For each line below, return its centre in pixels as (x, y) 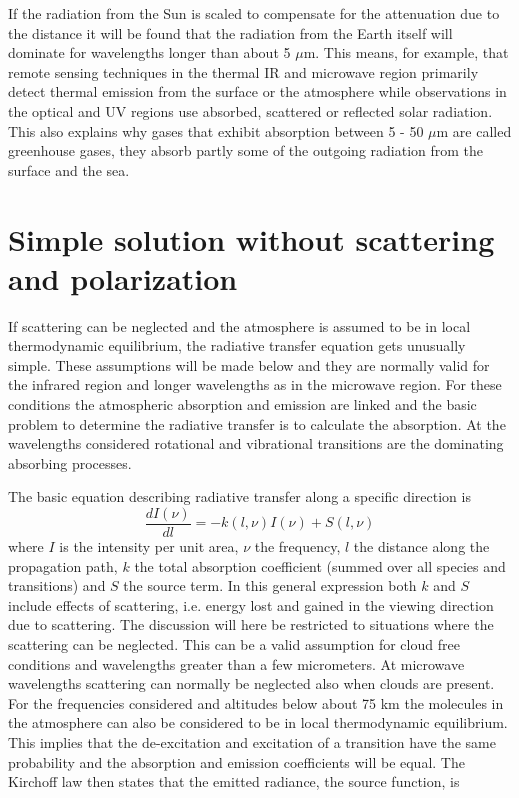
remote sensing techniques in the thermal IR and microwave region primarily (243, 71)
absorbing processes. (70, 462)
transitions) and (57, 585)
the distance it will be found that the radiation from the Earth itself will (230, 32)
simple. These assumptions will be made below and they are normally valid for (249, 364)
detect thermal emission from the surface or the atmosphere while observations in (257, 91)
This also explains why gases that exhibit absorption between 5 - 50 (216, 130)
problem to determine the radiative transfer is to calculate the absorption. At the (257, 423)
